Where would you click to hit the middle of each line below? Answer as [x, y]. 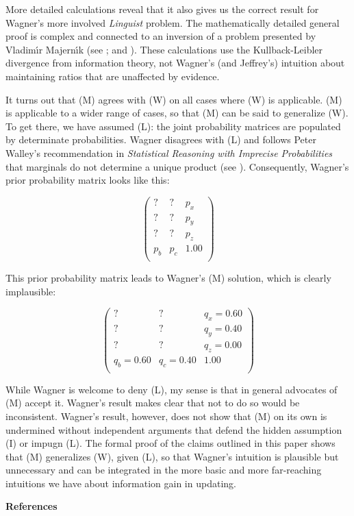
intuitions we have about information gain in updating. [121, 483]
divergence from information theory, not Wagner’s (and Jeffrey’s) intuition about [175, 63]
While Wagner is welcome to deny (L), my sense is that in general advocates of [172, 389]
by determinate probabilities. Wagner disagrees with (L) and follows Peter [161, 139]
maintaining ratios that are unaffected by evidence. [113, 76]
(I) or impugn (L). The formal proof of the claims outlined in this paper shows [170, 443]
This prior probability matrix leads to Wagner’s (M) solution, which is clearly [168, 278]
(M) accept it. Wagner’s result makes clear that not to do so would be [153, 403]
